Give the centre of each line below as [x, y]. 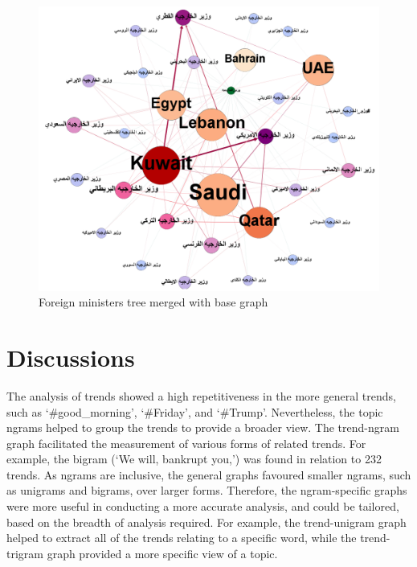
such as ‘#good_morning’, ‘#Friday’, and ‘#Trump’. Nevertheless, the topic [195, 411]
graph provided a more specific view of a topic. [162, 553]
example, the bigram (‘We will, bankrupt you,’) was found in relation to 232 [194, 459]
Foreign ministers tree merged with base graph [153, 302]
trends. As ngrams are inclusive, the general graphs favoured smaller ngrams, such [209, 474]
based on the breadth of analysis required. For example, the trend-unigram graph [206, 522]
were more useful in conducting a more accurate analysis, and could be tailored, [203, 506]
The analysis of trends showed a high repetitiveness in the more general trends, [201, 395]
